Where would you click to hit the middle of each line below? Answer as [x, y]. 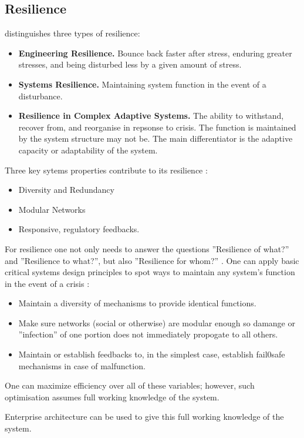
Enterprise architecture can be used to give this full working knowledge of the [144, 417]
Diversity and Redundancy [66, 190]
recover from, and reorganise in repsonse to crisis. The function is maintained [157, 127]
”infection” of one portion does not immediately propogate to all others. [148, 334]
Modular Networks [52, 209]
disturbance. [40, 96]
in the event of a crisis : [47, 283]
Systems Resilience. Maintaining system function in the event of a [142, 84]
